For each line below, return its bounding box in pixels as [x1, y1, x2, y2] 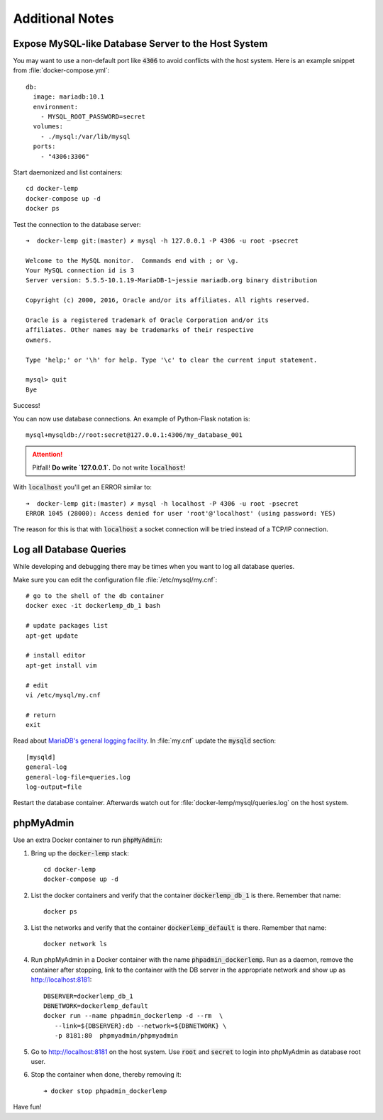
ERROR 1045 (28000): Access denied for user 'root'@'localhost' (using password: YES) [26, 509, 336, 517]
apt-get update [26, 631, 79, 640]
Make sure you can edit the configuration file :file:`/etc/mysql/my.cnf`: [13, 575, 218, 584]
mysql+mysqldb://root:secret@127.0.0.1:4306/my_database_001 [26, 431, 243, 439]
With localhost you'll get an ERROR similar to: [13, 483, 152, 492]
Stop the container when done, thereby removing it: [30, 1070, 182, 1079]
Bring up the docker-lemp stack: [30, 848, 129, 858]
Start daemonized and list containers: [13, 167, 123, 177]
